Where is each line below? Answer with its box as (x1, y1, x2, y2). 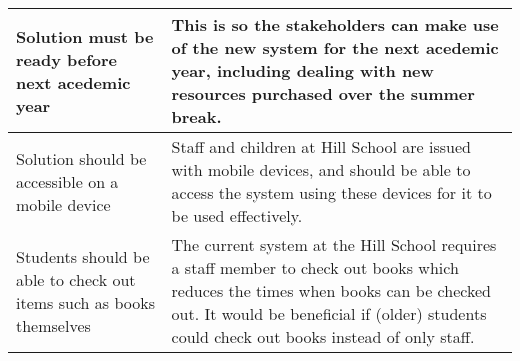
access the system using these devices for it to (171, 181, 492, 204)
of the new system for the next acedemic (171, 36, 499, 59)
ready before (16, 47, 118, 71)
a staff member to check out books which (171, 256, 459, 279)
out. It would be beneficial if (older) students (171, 302, 487, 325)
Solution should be (16, 146, 147, 170)
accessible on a (16, 169, 119, 193)
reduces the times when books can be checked (171, 279, 491, 302)
